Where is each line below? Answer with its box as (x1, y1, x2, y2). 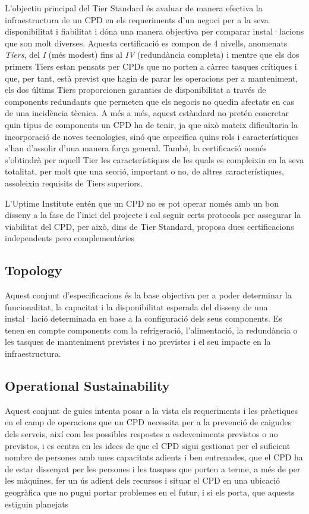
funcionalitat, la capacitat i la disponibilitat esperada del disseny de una (5, 300, 268, 313)
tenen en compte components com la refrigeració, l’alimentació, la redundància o (5, 323, 298, 336)
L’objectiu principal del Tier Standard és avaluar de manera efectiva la (5, 2, 263, 14)
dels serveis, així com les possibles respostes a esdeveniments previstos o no (5, 428, 278, 440)
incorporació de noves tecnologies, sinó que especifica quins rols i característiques (5, 130, 299, 142)
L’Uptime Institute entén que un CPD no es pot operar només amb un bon (5, 197, 279, 209)
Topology (5, 261, 62, 279)
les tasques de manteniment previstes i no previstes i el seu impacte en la (5, 335, 271, 348)
